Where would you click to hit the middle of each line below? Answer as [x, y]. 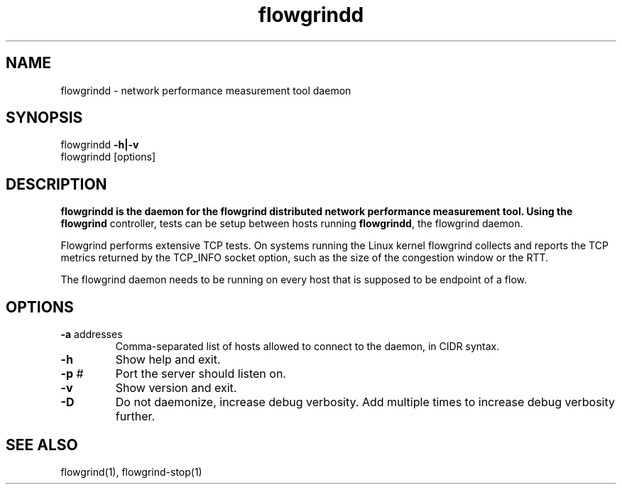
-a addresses [92, 334]
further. [135, 416]
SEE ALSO [42, 445]
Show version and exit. [176, 388]
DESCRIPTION [56, 184]
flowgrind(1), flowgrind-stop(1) [131, 472]
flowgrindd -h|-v [100, 145]
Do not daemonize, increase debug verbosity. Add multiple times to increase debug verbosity [365, 402]
